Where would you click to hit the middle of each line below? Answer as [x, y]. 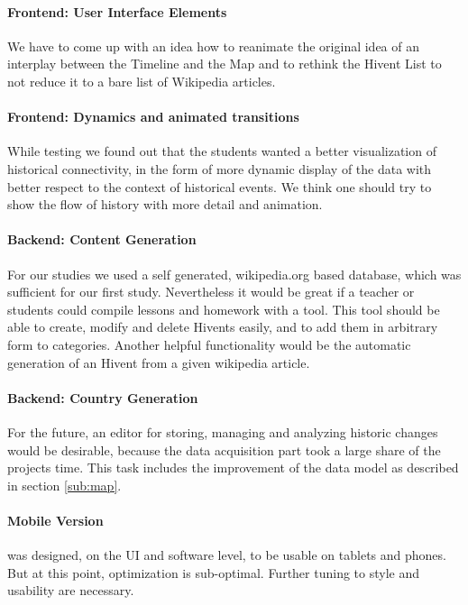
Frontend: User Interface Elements [117, 11]
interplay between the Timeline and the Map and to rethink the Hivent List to [225, 64]
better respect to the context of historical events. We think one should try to [220, 186]
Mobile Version [55, 520]
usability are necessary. [71, 590]
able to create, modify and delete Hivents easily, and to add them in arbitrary [223, 327]
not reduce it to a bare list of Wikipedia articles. [142, 81]
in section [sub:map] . [64, 485]
